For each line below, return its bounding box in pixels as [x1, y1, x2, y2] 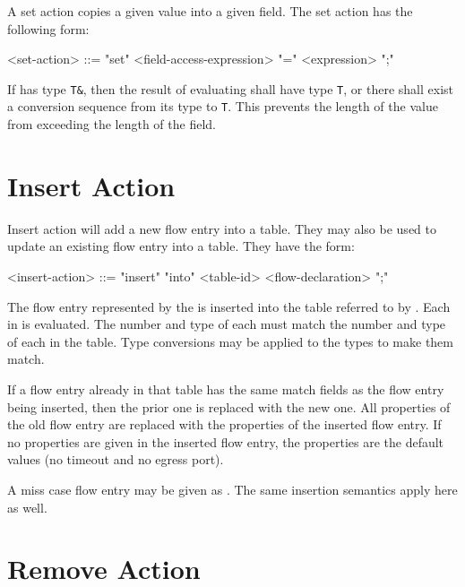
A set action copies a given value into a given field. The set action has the [7, 2, 413, 20]
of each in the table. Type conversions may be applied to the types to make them [7, 332, 453, 350]
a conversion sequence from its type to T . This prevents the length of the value [7, 97, 438, 116]
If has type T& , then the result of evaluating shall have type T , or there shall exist [7, 79, 454, 98]
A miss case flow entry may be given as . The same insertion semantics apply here [7, 479, 458, 498]
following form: [7, 19, 90, 38]
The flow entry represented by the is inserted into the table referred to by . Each [7, 297, 451, 315]
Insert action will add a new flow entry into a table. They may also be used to [7, 219, 436, 237]
